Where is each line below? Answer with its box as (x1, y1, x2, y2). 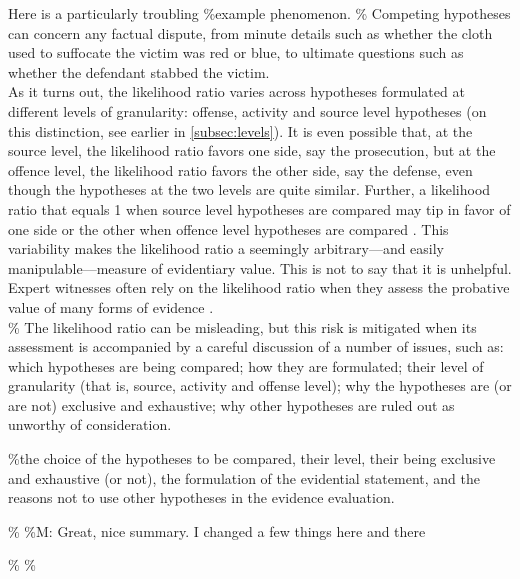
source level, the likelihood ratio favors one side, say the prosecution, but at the (8, 140, 496, 161)
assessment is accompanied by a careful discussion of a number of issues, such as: (8, 336, 504, 357)
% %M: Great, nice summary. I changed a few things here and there (8, 520, 426, 541)
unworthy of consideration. (8, 414, 172, 435)
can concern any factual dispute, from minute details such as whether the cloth (8, 22, 493, 43)
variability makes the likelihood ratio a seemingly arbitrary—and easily (8, 238, 445, 259)
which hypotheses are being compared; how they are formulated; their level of (8, 355, 484, 376)
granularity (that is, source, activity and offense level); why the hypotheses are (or (8, 375, 512, 396)
